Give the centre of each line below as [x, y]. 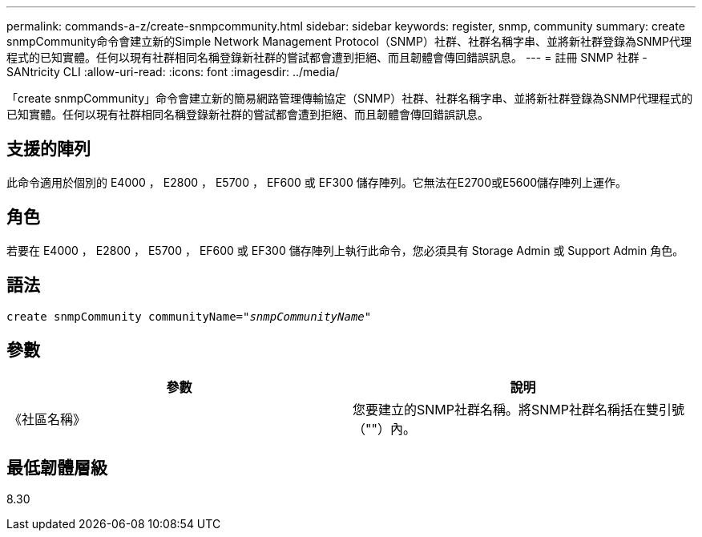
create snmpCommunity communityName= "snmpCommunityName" [189, 316]
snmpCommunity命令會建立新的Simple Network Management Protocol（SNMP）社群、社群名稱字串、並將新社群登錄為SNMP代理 [349, 41]
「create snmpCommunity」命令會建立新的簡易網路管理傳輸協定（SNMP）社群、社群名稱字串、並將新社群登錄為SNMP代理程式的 [350, 98]
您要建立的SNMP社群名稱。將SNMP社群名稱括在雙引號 [518, 410]
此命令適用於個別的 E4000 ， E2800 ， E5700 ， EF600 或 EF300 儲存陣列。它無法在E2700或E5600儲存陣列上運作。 [317, 182]
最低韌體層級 [57, 467]
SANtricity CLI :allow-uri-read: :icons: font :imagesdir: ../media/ [173, 72]
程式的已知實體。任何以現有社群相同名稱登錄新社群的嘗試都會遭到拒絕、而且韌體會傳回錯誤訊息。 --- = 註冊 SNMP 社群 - [327, 57]
